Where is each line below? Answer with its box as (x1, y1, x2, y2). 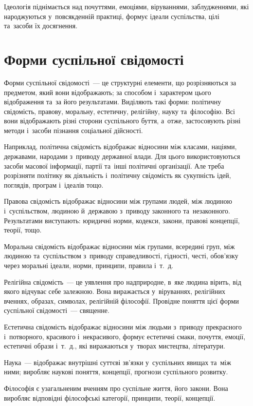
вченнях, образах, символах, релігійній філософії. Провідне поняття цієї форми (4, 295, 239, 306)
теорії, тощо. (4, 225, 42, 235)
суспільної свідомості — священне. (4, 305, 109, 315)
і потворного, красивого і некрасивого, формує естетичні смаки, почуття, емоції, (4, 331, 246, 341)
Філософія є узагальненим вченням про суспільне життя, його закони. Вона (4, 383, 228, 393)
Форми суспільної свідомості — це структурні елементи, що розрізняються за (4, 77, 236, 87)
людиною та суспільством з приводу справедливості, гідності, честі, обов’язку (4, 251, 238, 261)
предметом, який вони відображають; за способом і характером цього (4, 87, 211, 97)
